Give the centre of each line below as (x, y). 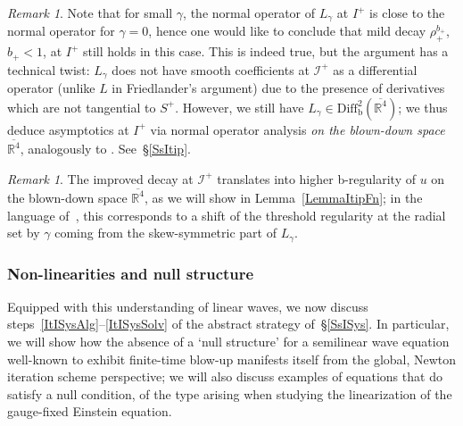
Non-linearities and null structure (131, 273)
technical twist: (49, 69)
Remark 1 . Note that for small (90, 13)
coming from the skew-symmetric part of (165, 233)
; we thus (423, 107)
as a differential (375, 69)
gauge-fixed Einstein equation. (90, 411)
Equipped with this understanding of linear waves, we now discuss (188, 306)
